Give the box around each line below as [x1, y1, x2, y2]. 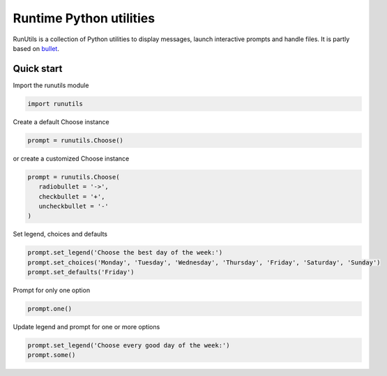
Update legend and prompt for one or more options [13, 323, 160, 331]
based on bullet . [13, 44, 59, 52]
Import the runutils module [13, 81, 89, 89]
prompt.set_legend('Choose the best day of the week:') [27, 248, 223, 257]
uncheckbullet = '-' [38, 202, 109, 210]
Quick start [13, 63, 63, 75]
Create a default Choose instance [13, 117, 109, 126]
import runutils [27, 100, 84, 107]
